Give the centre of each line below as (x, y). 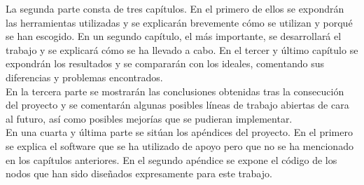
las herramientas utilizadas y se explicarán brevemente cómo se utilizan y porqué (179, 22)
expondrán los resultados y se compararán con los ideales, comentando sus (165, 63)
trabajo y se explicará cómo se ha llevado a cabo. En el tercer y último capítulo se (182, 49)
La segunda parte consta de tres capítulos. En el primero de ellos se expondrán (175, 8)
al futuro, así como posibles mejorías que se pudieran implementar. (149, 118)
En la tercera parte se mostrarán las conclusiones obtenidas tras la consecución (175, 91)
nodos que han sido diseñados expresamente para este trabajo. (139, 173)
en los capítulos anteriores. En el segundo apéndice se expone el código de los (171, 159)
